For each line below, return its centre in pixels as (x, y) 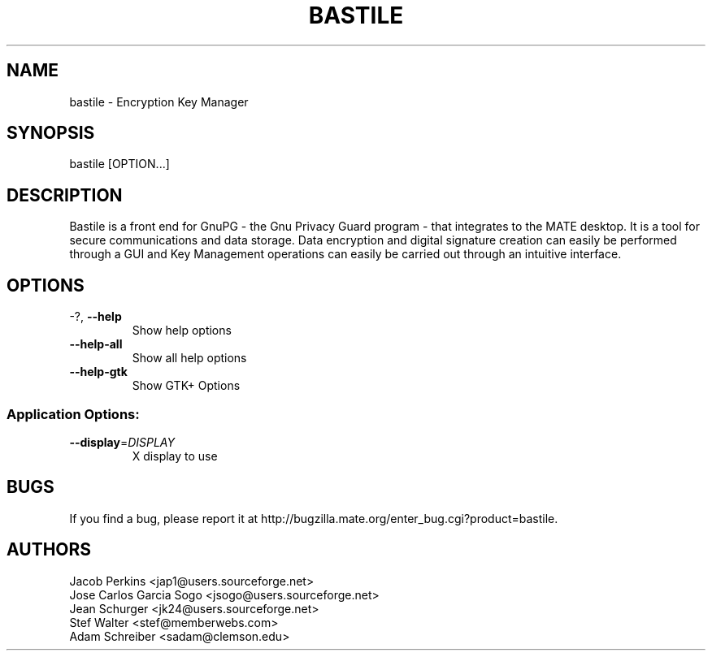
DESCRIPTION (65, 195)
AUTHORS (49, 550)
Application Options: (73, 414)
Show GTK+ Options (186, 386)
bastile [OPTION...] (119, 164)
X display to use (175, 456)
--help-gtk (98, 372)
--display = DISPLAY (122, 442)
